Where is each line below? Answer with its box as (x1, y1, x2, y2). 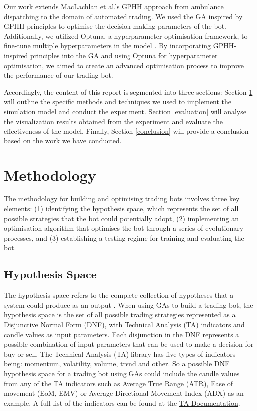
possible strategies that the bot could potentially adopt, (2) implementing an (4, 213, 239, 223)
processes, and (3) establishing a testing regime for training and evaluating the (4, 232, 244, 243)
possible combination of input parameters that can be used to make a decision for (4, 339, 254, 349)
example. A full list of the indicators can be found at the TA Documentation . (4, 397, 240, 408)
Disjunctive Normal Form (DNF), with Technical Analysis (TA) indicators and (4, 319, 245, 329)
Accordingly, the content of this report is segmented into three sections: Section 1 (4, 86, 253, 97)
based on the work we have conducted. (4, 135, 122, 145)
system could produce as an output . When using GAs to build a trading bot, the (4, 299, 253, 310)
